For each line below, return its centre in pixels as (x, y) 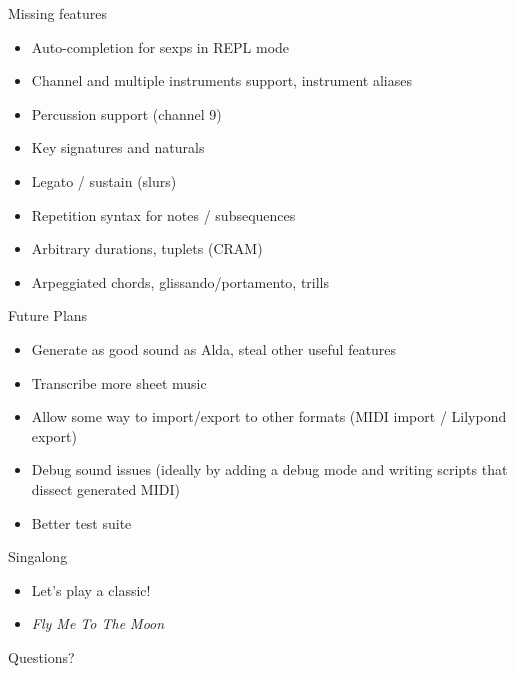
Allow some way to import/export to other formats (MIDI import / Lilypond (269, 416)
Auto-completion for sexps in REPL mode (160, 46)
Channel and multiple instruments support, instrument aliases (221, 80)
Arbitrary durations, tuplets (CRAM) (147, 248)
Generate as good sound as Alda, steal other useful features (214, 348)
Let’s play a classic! (91, 589)
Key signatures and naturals (118, 147)
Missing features (58, 13)
